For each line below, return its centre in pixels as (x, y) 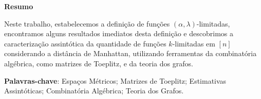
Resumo (19, 6)
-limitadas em (194, 43)
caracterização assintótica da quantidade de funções (85, 43)
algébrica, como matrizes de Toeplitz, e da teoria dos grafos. (99, 63)
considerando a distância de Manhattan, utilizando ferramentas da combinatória (130, 53)
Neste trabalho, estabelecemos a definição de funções (87, 23)
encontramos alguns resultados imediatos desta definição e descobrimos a (119, 33)
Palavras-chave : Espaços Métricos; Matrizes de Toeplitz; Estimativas (115, 80)
